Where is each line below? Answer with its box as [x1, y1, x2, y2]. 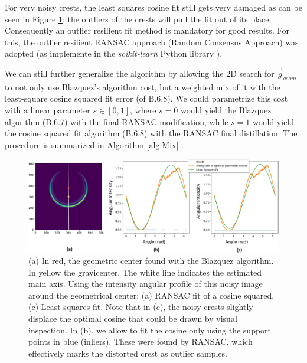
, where [130, 103, 156, 116]
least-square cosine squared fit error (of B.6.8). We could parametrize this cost [5, 92, 288, 104]
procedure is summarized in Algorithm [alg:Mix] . [5, 138, 184, 151]
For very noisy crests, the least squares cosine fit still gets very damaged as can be [5, 1, 302, 13]
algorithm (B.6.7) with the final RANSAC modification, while [5, 115, 228, 127]
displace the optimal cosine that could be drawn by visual [28, 312, 237, 325]
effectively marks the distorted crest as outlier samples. [28, 346, 227, 359]
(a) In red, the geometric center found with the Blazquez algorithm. [28, 254, 274, 267]
